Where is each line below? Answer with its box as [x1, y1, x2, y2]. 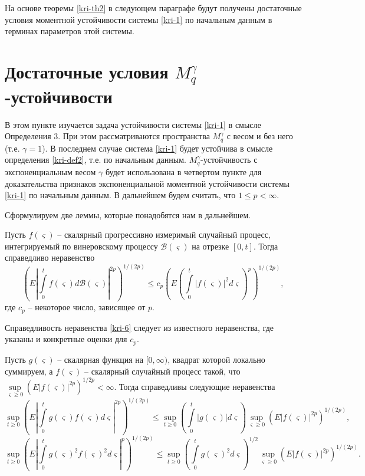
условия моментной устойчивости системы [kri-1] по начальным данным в [5, 13, 272, 25]
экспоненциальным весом [5, 165, 96, 178]
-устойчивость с [200, 153, 258, 166]
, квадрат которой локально [167, 353, 265, 365]
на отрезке [192, 239, 229, 252]
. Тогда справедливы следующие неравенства [114, 380, 275, 392]
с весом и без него [226, 130, 293, 142]
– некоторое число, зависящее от [28, 301, 146, 313]
